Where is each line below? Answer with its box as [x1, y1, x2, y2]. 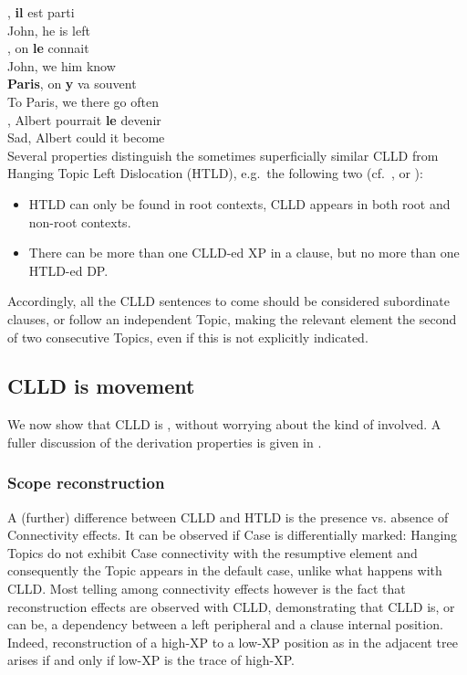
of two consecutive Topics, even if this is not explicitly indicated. [7, 327, 368, 346]
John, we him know [7, 56, 116, 75]
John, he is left [7, 20, 90, 39]
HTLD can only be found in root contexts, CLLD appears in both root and [28, 194, 451, 213]
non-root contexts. [28, 212, 131, 231]
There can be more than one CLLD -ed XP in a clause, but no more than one [28, 243, 460, 262]
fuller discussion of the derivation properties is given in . [7, 432, 322, 451]
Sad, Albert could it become [7, 128, 165, 147]
